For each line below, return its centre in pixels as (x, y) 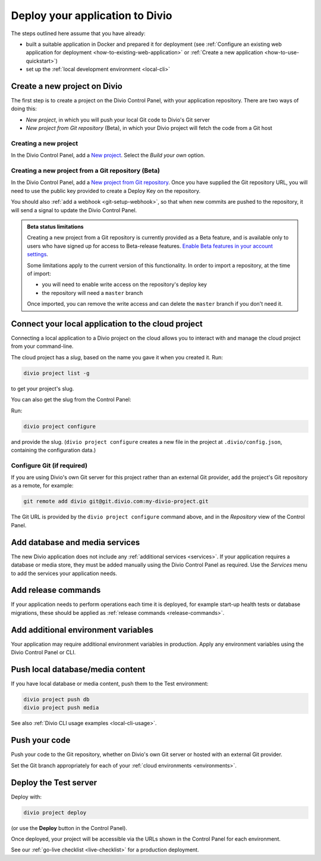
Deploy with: (26, 797)
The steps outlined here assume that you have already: (78, 33)
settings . (38, 254)
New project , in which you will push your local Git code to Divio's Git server (118, 120)
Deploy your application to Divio (92, 15)
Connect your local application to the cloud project (107, 324)
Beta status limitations (55, 227)
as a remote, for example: (42, 486)
